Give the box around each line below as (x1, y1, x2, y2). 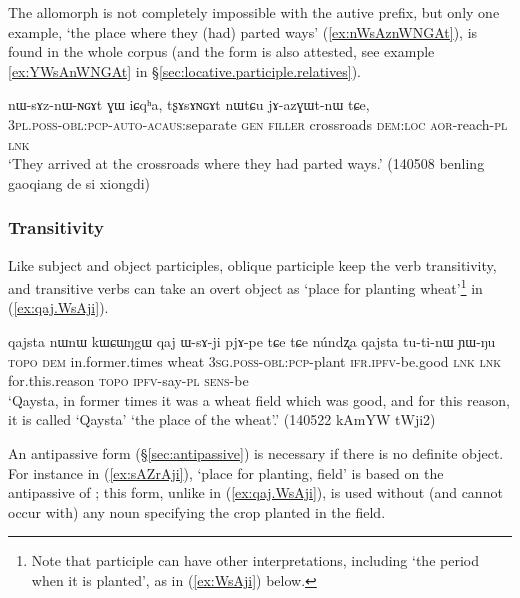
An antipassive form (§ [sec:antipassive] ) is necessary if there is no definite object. (8, 442, 504, 463)
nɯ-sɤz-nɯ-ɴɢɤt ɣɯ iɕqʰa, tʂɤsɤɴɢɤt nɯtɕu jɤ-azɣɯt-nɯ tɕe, (8, 94, 370, 115)
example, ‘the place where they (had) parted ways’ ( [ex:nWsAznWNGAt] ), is (8, 21, 478, 42)
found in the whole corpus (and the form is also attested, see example (8, 41, 435, 62)
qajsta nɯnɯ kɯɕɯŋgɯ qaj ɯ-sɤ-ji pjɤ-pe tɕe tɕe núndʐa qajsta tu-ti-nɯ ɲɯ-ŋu (8, 331, 496, 351)
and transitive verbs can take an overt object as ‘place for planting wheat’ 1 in (8, 275, 483, 298)
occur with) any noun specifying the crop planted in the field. (8, 501, 386, 522)
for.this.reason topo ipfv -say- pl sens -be (8, 370, 249, 391)
